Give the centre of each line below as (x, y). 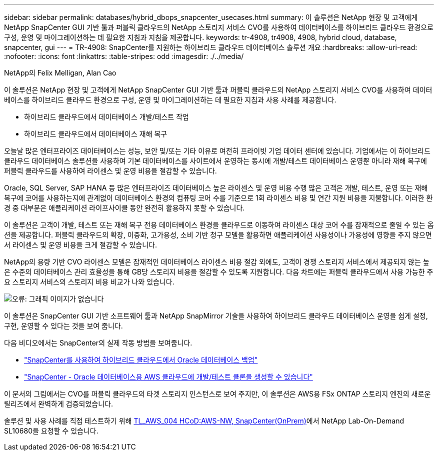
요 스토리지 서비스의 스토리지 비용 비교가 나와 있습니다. (89, 282)
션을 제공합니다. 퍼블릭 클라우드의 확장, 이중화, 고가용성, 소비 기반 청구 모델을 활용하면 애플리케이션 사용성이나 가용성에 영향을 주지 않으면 (218, 235)
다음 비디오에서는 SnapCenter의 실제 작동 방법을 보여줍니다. (98, 343)
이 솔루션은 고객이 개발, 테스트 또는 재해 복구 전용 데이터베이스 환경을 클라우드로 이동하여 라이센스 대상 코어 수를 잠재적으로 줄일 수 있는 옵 (219, 225)
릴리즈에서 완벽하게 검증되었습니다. (58, 404)
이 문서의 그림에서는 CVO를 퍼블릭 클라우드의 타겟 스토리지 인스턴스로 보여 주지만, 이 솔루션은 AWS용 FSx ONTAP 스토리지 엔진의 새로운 (217, 394)
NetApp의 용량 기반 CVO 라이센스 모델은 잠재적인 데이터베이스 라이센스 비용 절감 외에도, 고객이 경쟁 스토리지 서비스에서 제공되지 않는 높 (217, 262)
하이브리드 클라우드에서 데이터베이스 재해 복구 (96, 134)
